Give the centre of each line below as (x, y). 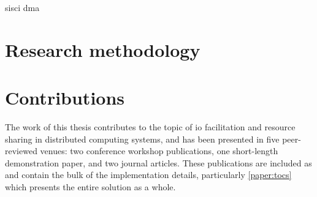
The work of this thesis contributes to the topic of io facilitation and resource (150, 127)
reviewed (21, 151)
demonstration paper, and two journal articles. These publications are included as (158, 162)
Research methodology (103, 49)
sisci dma (22, 7)
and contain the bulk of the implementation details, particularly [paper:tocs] (148, 175)
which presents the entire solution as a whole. (90, 187)
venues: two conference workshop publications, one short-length (159, 151)
